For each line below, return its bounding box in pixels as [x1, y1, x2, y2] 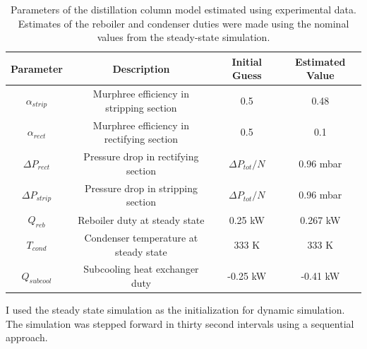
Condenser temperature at [84, 230, 198, 245]
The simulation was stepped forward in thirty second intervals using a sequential [6, 316, 354, 331]
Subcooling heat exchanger [83, 261, 199, 276]
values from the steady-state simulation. [97, 30, 270, 45]
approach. [6, 330, 48, 345]
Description [112, 61, 170, 76]
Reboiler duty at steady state [78, 212, 205, 227]
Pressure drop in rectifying [83, 149, 199, 164]
